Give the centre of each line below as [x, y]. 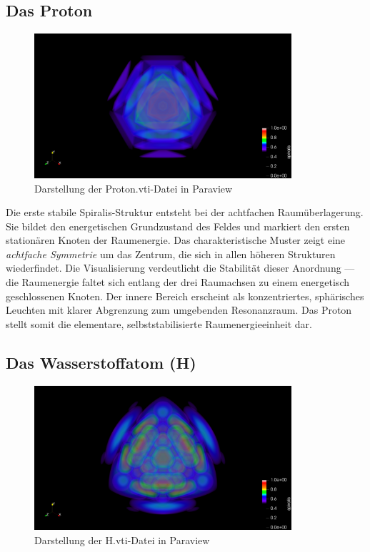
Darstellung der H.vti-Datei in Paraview [122, 540]
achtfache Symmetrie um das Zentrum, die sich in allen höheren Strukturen [171, 254]
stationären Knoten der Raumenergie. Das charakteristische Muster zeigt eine [176, 240]
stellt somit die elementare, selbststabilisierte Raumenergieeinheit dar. [159, 323]
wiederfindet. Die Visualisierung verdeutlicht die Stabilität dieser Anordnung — [180, 268]
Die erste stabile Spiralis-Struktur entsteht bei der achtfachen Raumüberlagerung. [185, 212]
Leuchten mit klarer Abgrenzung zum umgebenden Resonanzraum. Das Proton [179, 310]
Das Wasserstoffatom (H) [101, 362]
